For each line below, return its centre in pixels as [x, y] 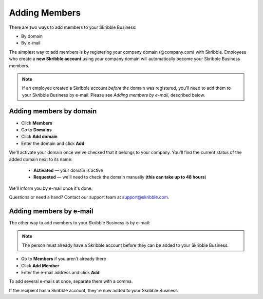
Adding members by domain [53, 111]
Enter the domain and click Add [53, 143]
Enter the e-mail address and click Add [60, 272]
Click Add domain [39, 137]
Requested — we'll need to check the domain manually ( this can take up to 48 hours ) [120, 177]
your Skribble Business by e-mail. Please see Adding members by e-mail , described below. [114, 95]
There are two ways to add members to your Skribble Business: [73, 27]
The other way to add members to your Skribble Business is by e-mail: [80, 223]
